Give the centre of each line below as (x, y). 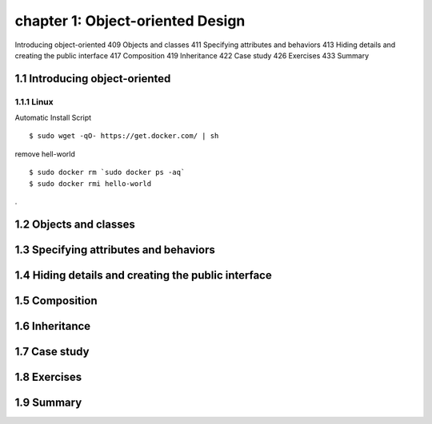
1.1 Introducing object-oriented (93, 79)
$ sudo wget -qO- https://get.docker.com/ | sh (124, 136)
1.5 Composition (56, 301)
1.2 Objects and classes (75, 224)
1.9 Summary (48, 402)
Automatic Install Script (53, 118)
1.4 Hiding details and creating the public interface (143, 275)
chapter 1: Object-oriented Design (130, 21)
